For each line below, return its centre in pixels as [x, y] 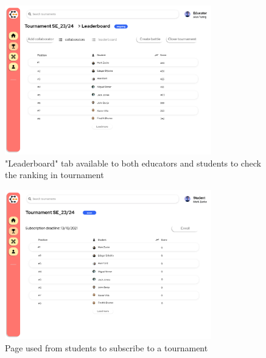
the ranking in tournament [54, 175]
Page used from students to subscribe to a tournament [107, 347]
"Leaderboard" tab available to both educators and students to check [133, 163]
